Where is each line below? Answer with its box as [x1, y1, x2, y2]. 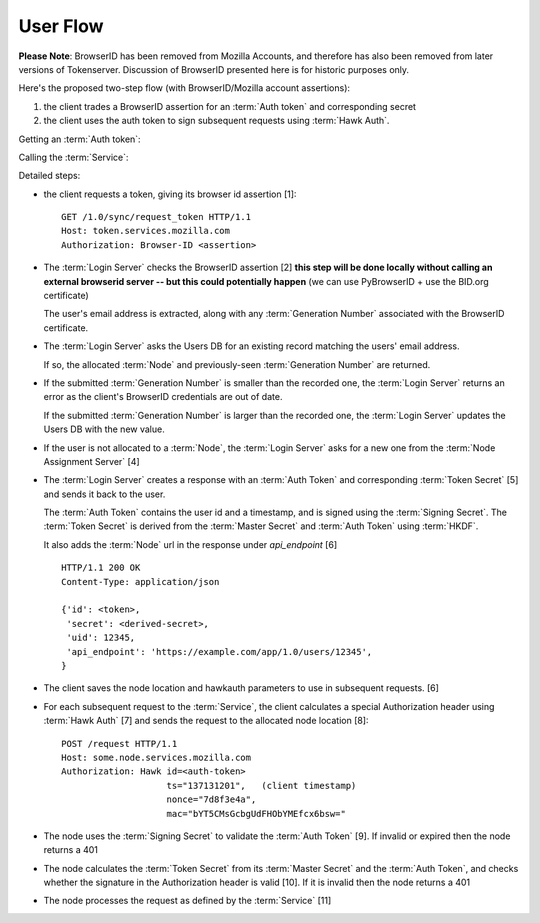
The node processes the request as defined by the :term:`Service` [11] [43, 895, 332, 907]
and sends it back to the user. [43, 488, 166, 500]
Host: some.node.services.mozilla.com [61, 751, 252, 763]
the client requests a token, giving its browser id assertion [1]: [43, 188, 297, 200]
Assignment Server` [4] [43, 455, 140, 467]
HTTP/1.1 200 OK [61, 562, 141, 574]
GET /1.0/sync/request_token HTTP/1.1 [61, 211, 252, 223]
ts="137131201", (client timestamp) [166, 780, 357, 791]
